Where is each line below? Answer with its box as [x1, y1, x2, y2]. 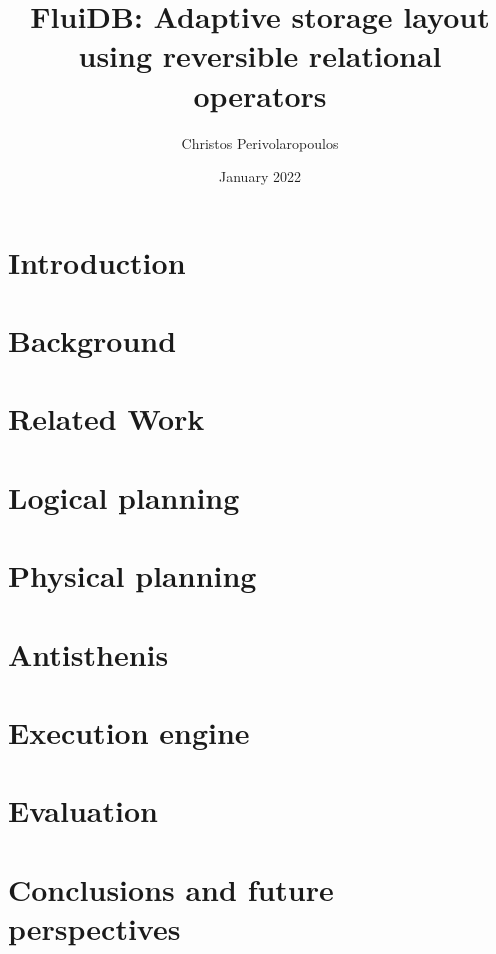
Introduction [8, 241, 186, 282]
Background [8, 320, 177, 361]
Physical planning [8, 555, 257, 596]
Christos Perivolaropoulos [181, 132, 339, 153]
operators [193, 74, 327, 115]
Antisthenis [8, 633, 169, 674]
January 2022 [219, 166, 301, 187]
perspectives [8, 907, 181, 948]
